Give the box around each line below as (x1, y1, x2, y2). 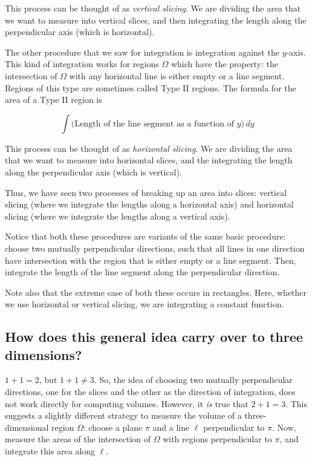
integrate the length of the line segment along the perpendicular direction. (5, 266, 280, 278)
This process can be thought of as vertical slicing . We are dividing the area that (5, 2, 301, 14)
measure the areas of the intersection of (5, 433, 151, 445)
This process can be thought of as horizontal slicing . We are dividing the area (5, 142, 293, 154)
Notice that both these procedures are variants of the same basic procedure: (5, 230, 286, 243)
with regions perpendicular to (163, 433, 272, 445)
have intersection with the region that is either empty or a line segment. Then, (5, 253, 296, 266)
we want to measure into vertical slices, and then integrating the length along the (5, 13, 307, 26)
